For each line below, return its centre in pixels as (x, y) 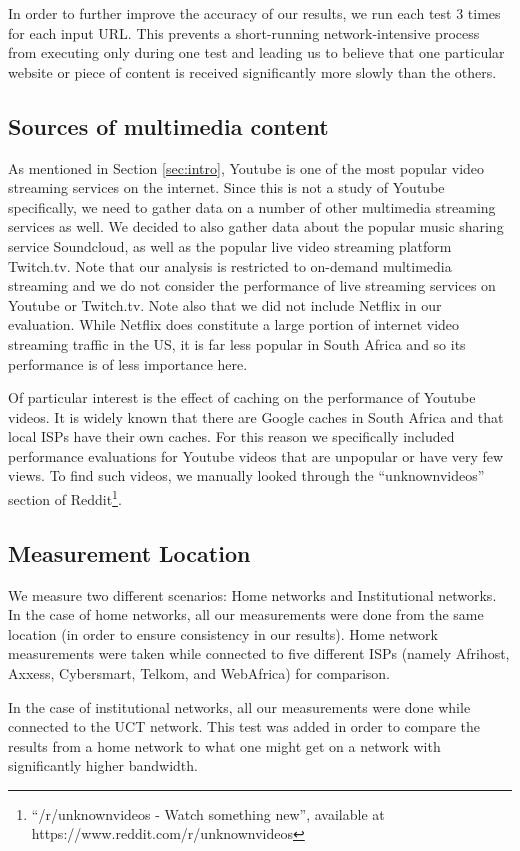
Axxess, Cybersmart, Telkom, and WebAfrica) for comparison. (199, 672)
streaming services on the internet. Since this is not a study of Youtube (226, 187)
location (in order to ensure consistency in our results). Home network (223, 633)
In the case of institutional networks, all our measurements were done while (239, 706)
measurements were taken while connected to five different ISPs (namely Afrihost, (259, 653)
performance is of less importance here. (128, 363)
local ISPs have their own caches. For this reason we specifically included (231, 436)
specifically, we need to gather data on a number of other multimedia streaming (252, 206)
